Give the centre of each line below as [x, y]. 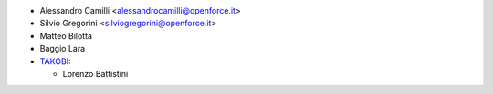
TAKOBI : [56, 61]
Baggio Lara [63, 49]
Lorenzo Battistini [95, 73]
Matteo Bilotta [66, 35]
